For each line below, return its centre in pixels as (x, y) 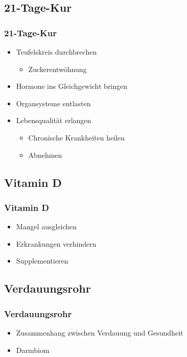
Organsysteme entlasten (53, 103)
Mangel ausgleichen (46, 227)
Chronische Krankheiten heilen (76, 137)
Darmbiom (33, 350)
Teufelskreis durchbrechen (56, 52)
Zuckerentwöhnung (57, 69)
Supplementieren (42, 261)
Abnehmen (45, 154)
